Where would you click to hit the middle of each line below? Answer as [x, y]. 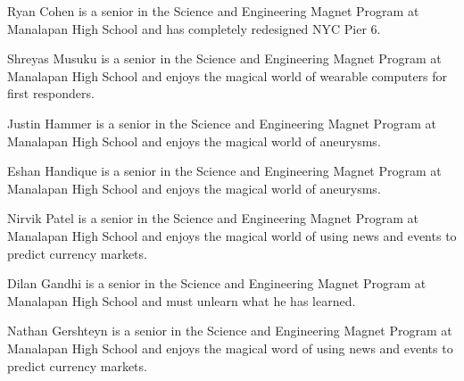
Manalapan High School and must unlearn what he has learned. [182, 300]
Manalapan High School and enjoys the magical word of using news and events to [230, 348]
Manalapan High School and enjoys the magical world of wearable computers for [228, 75]
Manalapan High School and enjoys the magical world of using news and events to [232, 235]
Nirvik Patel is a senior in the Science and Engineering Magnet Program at [213, 218]
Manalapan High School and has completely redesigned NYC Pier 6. [194, 28]
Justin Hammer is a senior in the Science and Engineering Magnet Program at [222, 123]
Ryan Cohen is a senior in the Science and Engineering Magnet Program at [213, 11]
